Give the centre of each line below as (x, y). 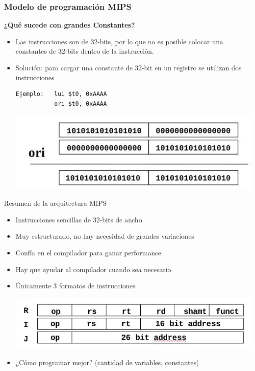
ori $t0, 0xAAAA (80, 104)
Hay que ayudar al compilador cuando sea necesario (93, 269)
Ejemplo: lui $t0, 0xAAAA (61, 94)
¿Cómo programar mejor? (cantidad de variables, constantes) (107, 362)
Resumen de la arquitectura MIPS (55, 203)
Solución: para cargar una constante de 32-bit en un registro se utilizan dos (128, 67)
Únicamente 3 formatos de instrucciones (75, 286)
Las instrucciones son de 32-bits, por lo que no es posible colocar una (119, 41)
